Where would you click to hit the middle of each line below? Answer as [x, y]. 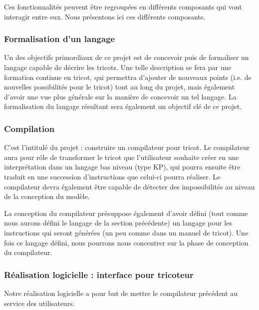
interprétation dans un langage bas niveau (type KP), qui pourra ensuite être [122, 167]
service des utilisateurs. [39, 303]
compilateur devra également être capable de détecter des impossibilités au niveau [129, 186]
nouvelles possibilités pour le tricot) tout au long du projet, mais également [120, 87]
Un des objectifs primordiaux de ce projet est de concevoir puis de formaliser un [127, 57]
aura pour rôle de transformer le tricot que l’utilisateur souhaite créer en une [122, 157]
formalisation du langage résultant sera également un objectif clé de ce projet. [123, 106]
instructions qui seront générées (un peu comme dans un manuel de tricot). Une [126, 232]
